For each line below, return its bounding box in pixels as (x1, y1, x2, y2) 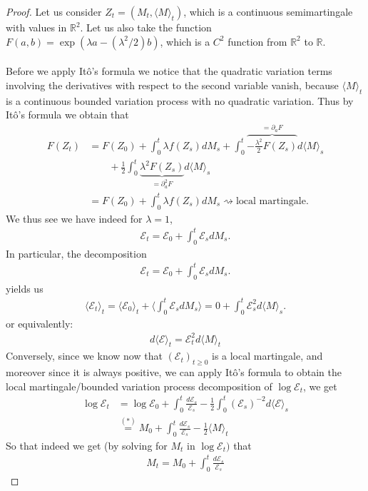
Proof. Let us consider (6, 4, 102, 19)
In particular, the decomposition (6, 246, 147, 260)
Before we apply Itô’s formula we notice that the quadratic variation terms (6, 64, 332, 79)
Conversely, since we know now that (6, 348, 163, 363)
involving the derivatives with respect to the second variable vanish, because (6, 77, 339, 92)
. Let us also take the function (80, 20, 212, 34)
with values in (6, 20, 67, 34)
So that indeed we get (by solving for (6, 437, 168, 452)
